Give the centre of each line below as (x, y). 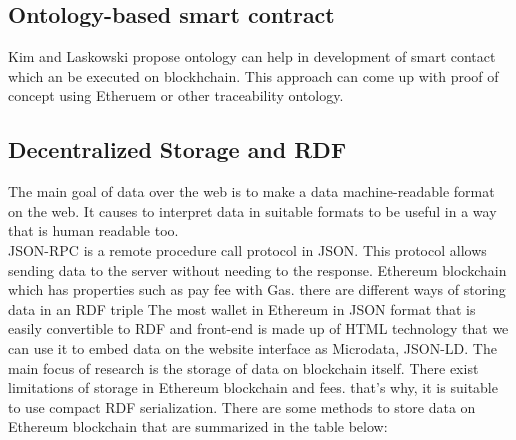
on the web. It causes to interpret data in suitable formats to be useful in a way (252, 210)
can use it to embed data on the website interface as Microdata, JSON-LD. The (252, 347)
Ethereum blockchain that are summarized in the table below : (198, 426)
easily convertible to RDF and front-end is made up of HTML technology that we (258, 328)
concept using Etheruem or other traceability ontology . (176, 95)
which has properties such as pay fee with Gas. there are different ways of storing (257, 289)
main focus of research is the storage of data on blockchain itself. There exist (243, 367)
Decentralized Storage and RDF (177, 149)
